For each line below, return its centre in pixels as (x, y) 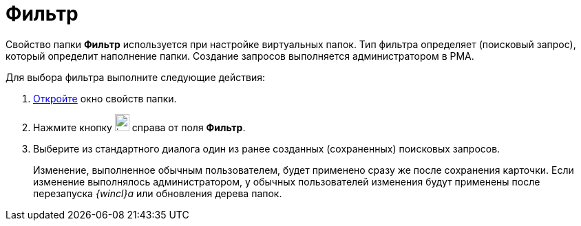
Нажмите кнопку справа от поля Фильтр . (139, 127)
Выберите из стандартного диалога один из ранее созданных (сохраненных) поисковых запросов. (267, 148)
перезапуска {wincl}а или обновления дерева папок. (158, 193)
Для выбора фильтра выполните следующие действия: (136, 77)
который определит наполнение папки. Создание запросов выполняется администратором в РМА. (240, 56)
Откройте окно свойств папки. (105, 98)
